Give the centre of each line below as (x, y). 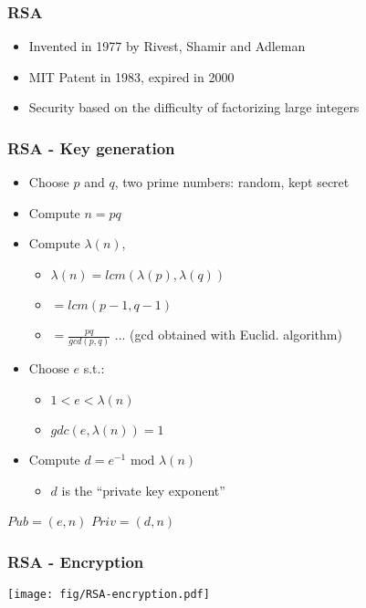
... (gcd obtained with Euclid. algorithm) (228, 334)
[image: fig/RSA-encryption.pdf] (109, 594)
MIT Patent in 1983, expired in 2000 (131, 76)
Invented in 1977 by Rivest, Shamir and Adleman (167, 46)
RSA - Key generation (91, 147)
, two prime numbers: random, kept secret (232, 182)
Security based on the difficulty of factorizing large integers (194, 107)
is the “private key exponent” (143, 490)
